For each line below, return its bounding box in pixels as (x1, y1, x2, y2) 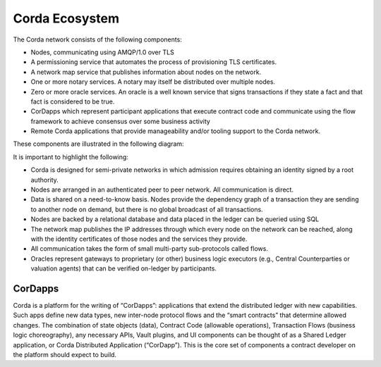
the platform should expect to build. (13, 351, 116, 359)
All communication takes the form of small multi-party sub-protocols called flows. (30, 244, 268, 253)
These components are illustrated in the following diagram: (13, 139, 184, 148)
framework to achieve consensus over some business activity (30, 117, 211, 125)
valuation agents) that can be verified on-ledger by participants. (30, 264, 217, 273)
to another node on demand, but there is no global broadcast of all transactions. (30, 205, 264, 213)
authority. (30, 175, 59, 184)
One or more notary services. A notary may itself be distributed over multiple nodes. (30, 77, 275, 86)
